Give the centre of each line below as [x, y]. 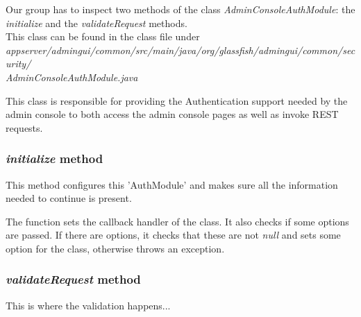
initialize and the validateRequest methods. [96, 23]
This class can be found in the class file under [103, 36]
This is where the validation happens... [88, 305]
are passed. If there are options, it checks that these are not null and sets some [173, 235]
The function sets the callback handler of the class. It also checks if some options [177, 221]
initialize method [54, 158]
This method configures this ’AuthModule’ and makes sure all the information [172, 184]
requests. [24, 127]
